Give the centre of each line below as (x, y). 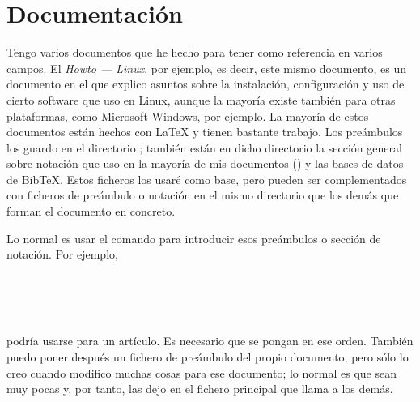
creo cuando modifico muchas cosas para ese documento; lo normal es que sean (202, 372)
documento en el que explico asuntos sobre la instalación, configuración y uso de (206, 84)
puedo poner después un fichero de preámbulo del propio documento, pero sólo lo (208, 356)
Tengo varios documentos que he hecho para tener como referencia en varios (195, 52)
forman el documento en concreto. (91, 211)
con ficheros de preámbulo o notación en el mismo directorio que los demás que (203, 195)
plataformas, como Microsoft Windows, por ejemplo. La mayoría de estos (188, 115)
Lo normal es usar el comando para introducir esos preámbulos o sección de (194, 238)
